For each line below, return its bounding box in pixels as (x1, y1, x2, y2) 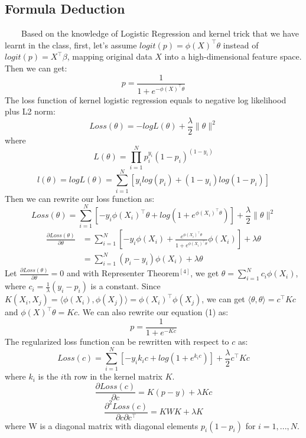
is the (38, 370, 58, 383)
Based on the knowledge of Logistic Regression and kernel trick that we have (21, 27, 299, 40)
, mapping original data (67, 50, 152, 63)
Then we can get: (5, 61, 67, 74)
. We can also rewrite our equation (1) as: (77, 306, 229, 318)
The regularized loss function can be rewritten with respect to (5, 335, 229, 347)
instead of (223, 38, 259, 51)
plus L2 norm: (5, 105, 56, 117)
